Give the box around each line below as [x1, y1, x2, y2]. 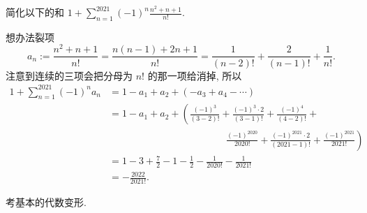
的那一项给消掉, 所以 [147, 68, 242, 82]
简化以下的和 [6, 5, 64, 19]
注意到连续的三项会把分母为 [6, 68, 133, 82]
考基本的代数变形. [6, 195, 87, 210]
